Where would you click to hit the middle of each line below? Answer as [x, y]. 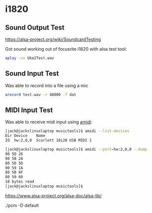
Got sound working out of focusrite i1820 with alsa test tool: [66, 49]
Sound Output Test [35, 28]
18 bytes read [20, 182]
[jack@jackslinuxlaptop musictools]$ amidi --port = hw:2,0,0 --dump [76, 149]
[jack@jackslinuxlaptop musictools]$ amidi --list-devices [67, 131]
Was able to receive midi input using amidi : [49, 122]
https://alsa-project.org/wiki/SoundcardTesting [53, 39]
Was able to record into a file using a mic [47, 85]
